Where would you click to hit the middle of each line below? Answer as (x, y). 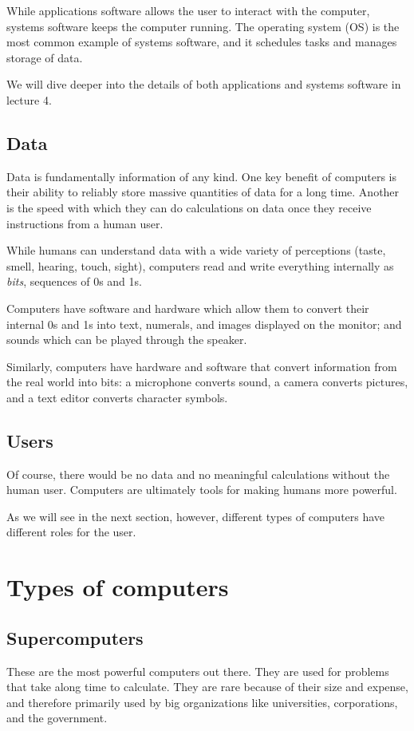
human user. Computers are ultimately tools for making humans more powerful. (202, 490)
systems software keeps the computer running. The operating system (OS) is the (203, 26)
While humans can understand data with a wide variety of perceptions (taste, (196, 250)
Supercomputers (75, 637)
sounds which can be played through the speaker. (127, 340)
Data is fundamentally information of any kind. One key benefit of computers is (201, 176)
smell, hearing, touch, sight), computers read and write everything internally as (200, 265)
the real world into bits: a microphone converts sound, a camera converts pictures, (207, 382)
